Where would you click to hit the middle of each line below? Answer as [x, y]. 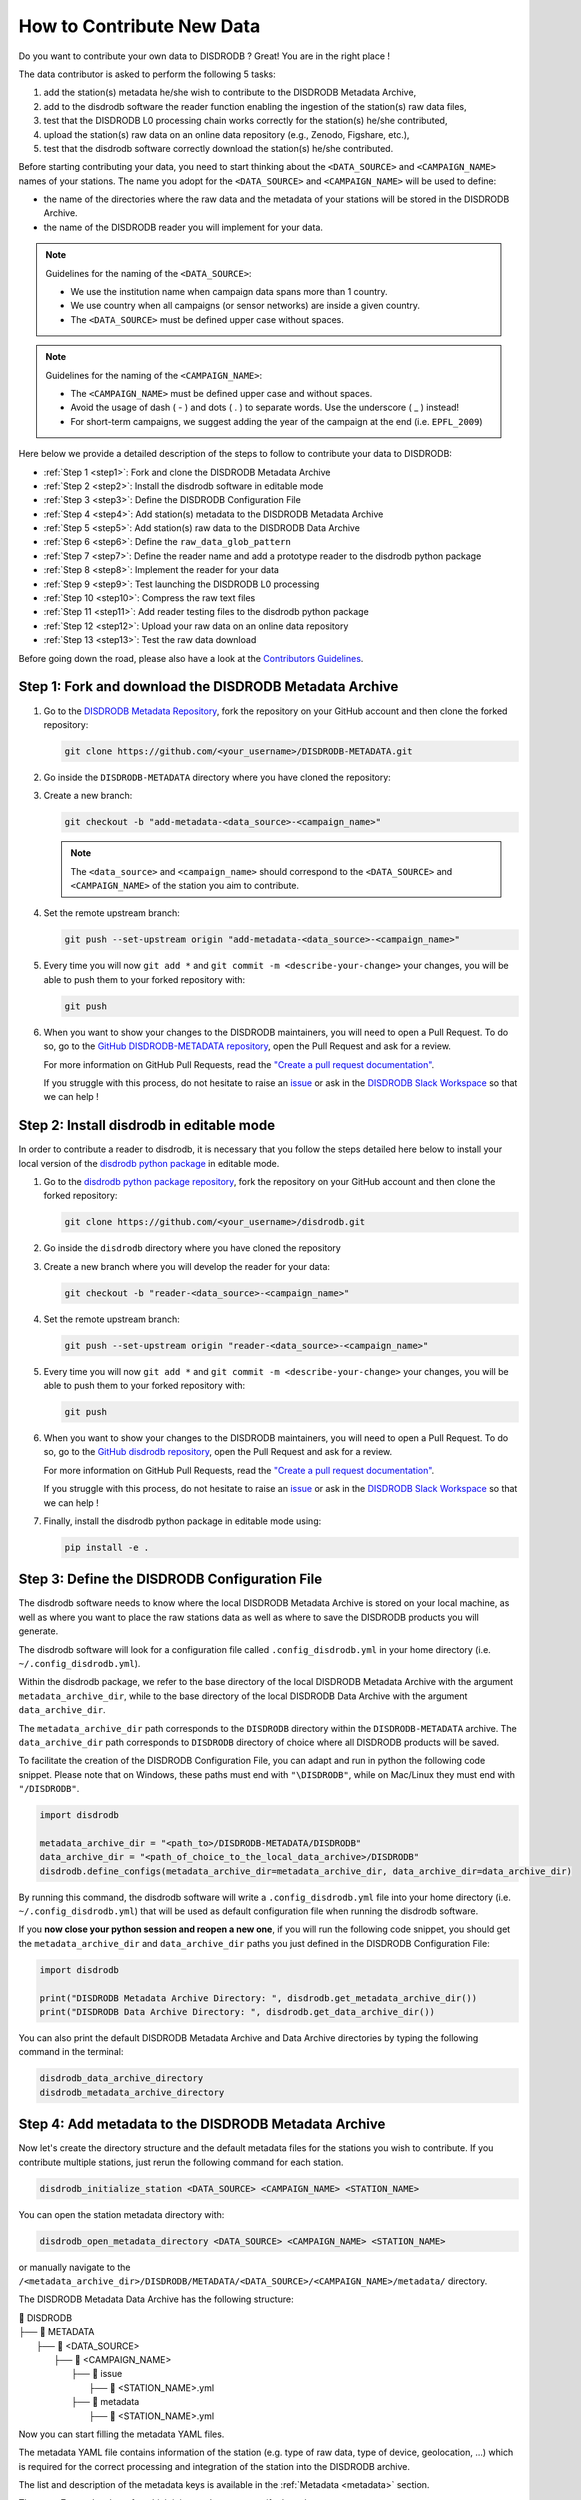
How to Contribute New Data [139, 26]
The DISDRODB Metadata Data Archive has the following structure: [156, 2299]
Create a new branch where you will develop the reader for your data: [186, 1266]
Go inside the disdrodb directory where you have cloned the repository [192, 1248]
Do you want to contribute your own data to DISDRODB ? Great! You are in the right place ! [204, 56]
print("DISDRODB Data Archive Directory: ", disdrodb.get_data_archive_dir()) [237, 2012]
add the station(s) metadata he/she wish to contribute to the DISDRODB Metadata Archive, [230, 92]
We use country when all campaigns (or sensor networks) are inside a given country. [245, 306]
